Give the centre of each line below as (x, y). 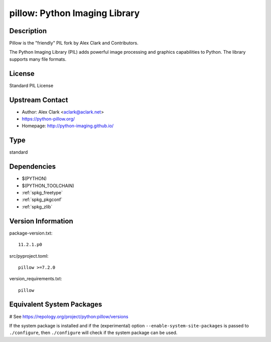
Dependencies (33, 166)
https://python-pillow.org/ (48, 119)
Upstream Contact (39, 100)
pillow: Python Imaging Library (75, 13)
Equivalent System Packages (56, 305)
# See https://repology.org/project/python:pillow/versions (69, 316)
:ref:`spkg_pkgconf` (42, 200)
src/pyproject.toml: (29, 256)
